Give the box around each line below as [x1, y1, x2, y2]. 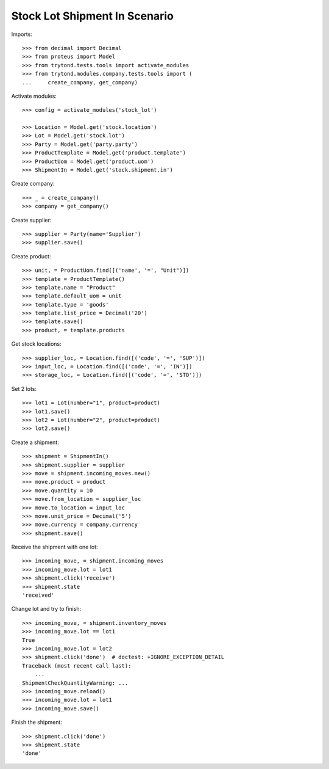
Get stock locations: [11, 340, 62, 348]
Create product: [11, 252, 51, 260]
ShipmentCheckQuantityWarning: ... [22, 679, 129, 687]
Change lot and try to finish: [11, 605, 82, 613]
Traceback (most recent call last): [22, 662, 132, 669]
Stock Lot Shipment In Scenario [11, 9, 174, 23]
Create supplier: [11, 216, 52, 224]
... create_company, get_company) [22, 79, 138, 86]
